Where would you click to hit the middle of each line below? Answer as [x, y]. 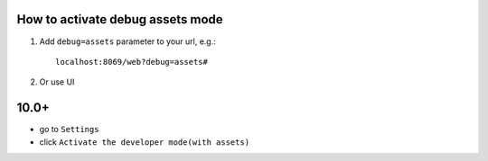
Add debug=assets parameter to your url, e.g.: [128, 41]
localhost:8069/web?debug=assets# [131, 62]
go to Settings [69, 130]
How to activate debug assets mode [120, 19]
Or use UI [57, 82]
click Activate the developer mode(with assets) [145, 142]
